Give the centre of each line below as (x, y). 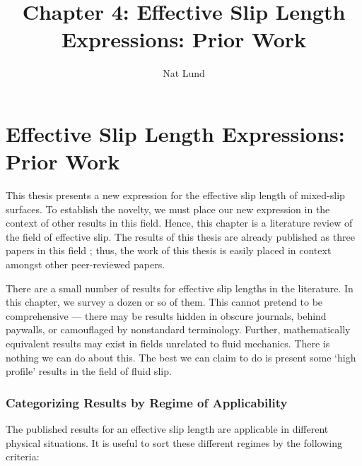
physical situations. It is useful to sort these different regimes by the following (174, 442)
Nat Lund (184, 73)
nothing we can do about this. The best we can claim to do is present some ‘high (181, 357)
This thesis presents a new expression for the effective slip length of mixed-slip (175, 195)
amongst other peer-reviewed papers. (86, 264)
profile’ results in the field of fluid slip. (89, 371)
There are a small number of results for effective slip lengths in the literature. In (180, 288)
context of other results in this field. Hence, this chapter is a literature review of (179, 223)
